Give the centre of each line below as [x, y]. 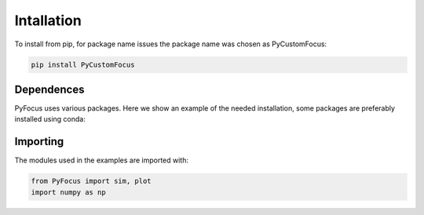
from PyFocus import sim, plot [91, 181]
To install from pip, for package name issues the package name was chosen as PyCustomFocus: [171, 44]
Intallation [48, 20]
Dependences [49, 89]
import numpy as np [68, 192]
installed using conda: [50, 119]
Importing [39, 142]
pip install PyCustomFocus [83, 64]
